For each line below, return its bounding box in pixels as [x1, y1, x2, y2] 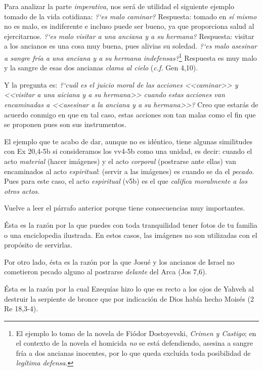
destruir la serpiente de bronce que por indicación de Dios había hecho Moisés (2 [4, 293, 254, 304]
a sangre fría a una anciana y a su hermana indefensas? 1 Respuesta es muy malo [4, 51, 257, 63]
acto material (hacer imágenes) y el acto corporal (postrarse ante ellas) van [4, 155, 236, 166]
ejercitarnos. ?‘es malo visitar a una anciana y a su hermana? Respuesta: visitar [4, 30, 254, 41]
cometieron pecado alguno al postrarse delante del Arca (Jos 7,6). [4, 266, 207, 277]
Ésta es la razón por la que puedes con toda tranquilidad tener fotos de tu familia [4, 219, 257, 230]
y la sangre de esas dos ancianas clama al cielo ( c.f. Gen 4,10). [4, 62, 198, 73]
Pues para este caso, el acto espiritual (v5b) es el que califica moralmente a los [4, 176, 248, 186]
